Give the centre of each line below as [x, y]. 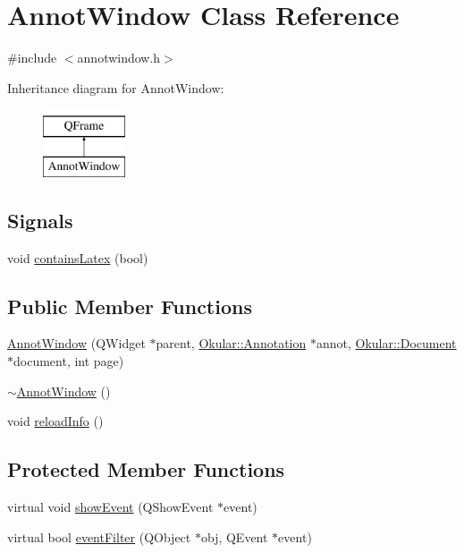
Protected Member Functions [146, 469]
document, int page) [69, 361]
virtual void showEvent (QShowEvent [110, 507]
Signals [40, 220]
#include [32, 58]
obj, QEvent [234, 536]
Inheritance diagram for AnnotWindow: [116, 87]
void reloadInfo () [55, 421]
